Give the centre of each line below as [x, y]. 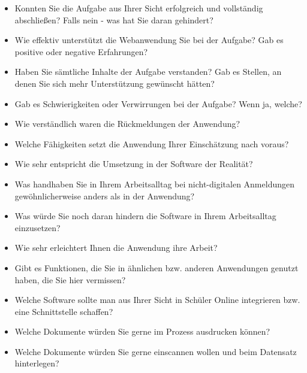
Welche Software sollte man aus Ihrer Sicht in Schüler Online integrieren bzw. [157, 300]
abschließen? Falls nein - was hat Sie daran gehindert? [114, 19]
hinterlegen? [37, 363]
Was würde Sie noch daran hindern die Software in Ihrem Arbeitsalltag [145, 216]
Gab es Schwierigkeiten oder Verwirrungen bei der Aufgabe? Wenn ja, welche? [158, 103]
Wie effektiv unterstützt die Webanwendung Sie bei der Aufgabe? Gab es [149, 40]
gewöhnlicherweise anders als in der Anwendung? [105, 195]
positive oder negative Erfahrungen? [81, 51]
